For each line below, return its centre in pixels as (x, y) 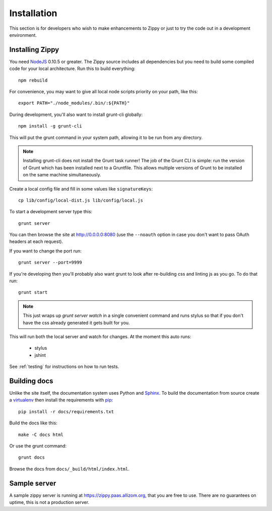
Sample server (33, 483)
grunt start (33, 293)
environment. (23, 35)
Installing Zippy (34, 50)
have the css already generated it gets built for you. (77, 323)
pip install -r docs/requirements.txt (66, 411)
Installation (33, 13)
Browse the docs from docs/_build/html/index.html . (69, 469)
